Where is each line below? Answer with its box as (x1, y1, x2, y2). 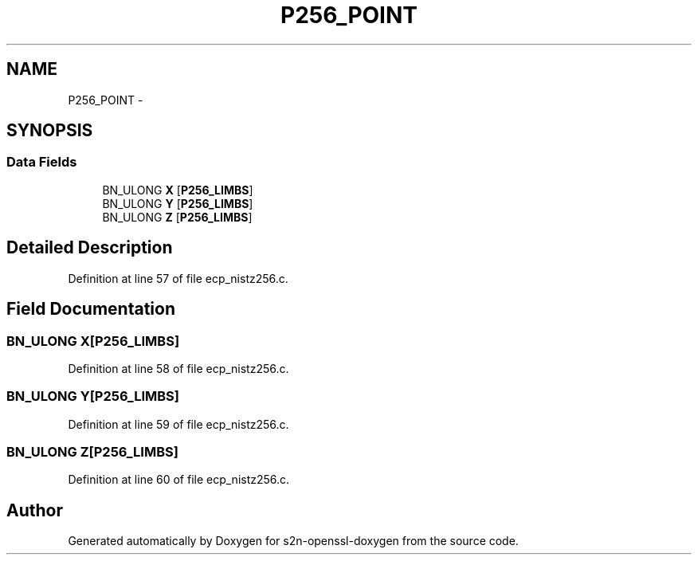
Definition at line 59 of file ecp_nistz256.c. (68, 417, 289, 431)
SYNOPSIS (6, 120, 93, 141)
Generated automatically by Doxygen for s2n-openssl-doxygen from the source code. (68, 534, 519, 548)
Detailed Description (6, 237, 173, 258)
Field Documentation (6, 299, 175, 320)
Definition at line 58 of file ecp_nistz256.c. (68, 361, 289, 375)
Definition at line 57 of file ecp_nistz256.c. (68, 271, 288, 285)
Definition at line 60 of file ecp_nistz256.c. (68, 473, 290, 487)
